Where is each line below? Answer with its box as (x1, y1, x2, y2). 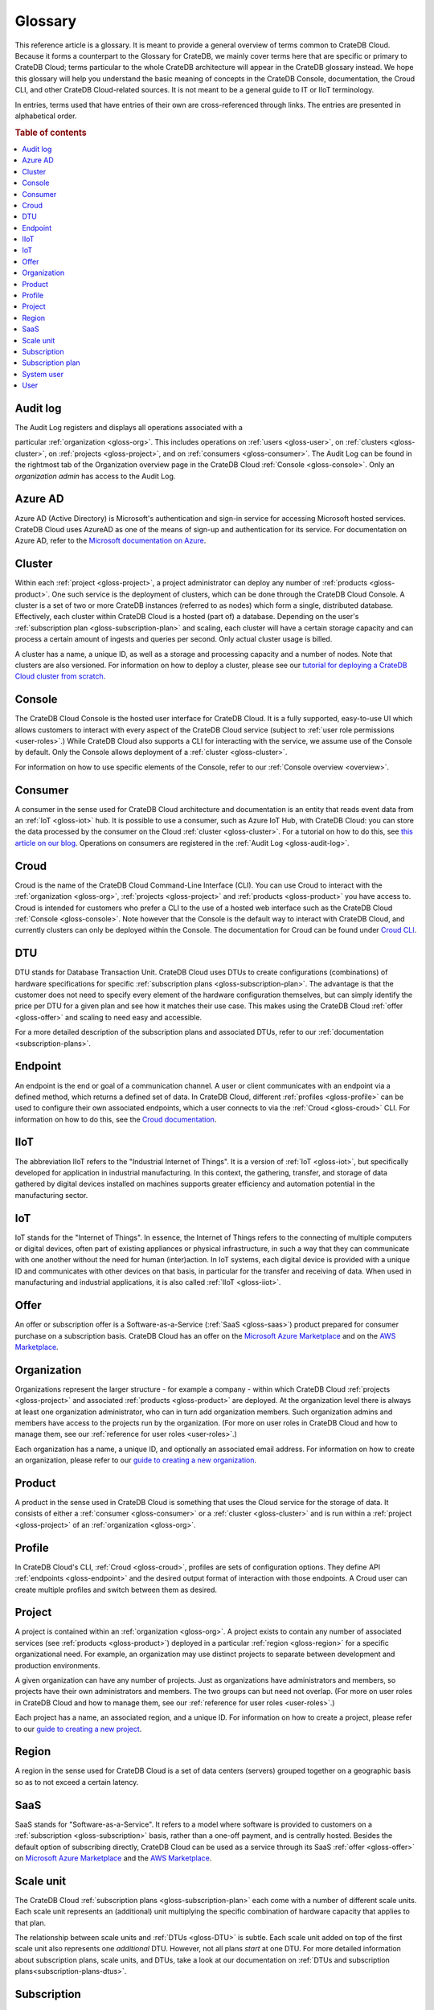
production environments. (14, 1660, 100, 1670)
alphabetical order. (14, 111, 77, 121)
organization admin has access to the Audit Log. (14, 471, 176, 481)
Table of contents (14, 127, 88, 138)
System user (22, 369, 64, 379)
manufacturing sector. (14, 1190, 88, 1200)
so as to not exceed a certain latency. (14, 1777, 139, 1786)
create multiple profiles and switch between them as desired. (14, 1585, 217, 1594)
